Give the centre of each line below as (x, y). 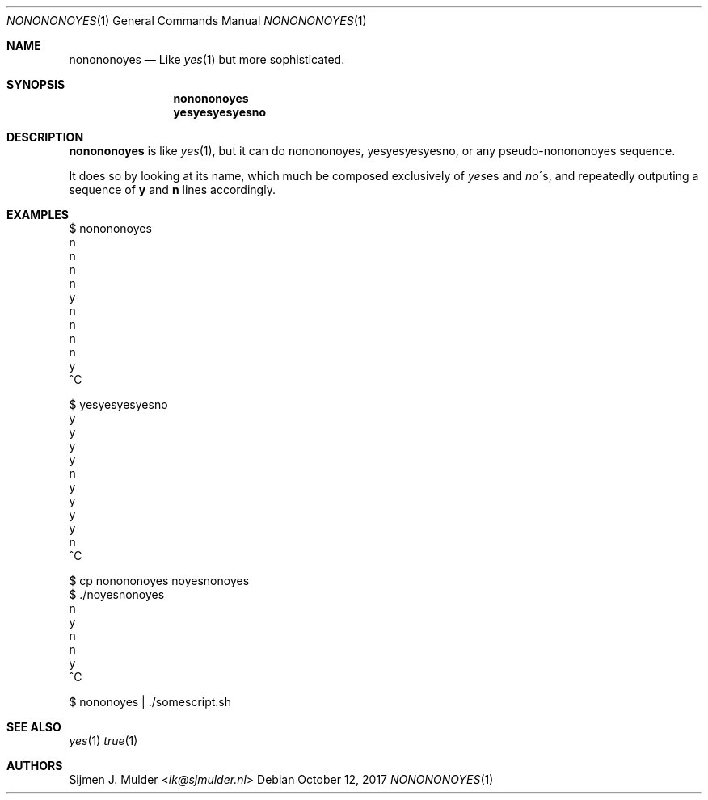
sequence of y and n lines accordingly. (172, 189)
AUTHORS (35, 766)
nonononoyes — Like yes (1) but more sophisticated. (207, 59)
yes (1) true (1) (103, 741)
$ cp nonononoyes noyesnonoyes (159, 581)
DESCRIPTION (45, 137)
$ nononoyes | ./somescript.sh (150, 702)
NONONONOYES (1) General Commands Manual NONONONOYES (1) (187, 21)
